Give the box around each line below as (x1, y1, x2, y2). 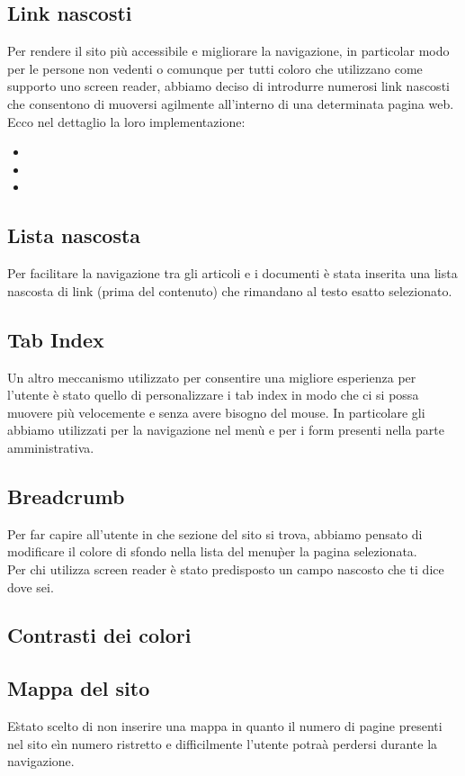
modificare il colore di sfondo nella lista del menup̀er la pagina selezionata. (7, 542, 417, 561)
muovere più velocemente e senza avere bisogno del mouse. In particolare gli (7, 402, 425, 421)
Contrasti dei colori (7, 621, 192, 649)
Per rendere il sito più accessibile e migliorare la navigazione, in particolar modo (7, 41, 450, 60)
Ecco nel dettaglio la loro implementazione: (7, 112, 246, 131)
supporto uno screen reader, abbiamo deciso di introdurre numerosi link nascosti (7, 77, 450, 95)
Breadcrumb (7, 482, 125, 510)
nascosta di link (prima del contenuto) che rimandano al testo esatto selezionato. (7, 281, 452, 300)
